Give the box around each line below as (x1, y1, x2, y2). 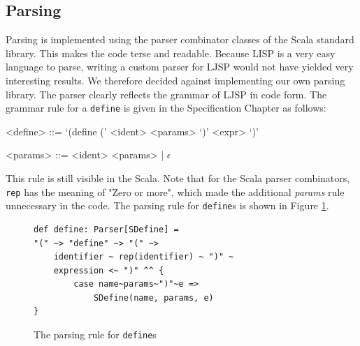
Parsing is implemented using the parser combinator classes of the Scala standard (6, 32, 354, 47)
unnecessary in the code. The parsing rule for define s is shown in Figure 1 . (6, 198, 329, 213)
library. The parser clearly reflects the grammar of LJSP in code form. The (6, 86, 327, 101)
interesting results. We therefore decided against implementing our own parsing (6, 73, 345, 87)
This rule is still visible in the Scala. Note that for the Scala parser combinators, (6, 171, 350, 186)
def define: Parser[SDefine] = (34, 224, 179, 234)
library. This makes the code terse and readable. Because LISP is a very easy (6, 45, 336, 60)
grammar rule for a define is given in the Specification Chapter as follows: (6, 100, 326, 115)
